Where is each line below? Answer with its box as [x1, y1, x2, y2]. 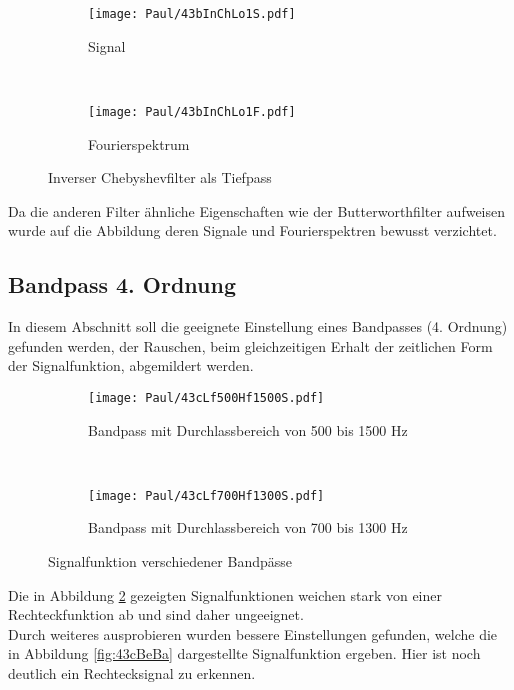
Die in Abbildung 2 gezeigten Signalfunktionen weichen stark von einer [8, 584, 443, 605]
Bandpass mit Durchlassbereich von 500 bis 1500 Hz [88, 419, 408, 440]
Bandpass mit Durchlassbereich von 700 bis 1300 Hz [88, 517, 408, 538]
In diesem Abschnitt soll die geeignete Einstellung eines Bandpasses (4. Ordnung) [8, 316, 508, 337]
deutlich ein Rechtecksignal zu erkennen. [8, 662, 256, 683]
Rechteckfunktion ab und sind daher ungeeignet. [8, 604, 304, 625]
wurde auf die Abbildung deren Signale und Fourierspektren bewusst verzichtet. [8, 220, 497, 241]
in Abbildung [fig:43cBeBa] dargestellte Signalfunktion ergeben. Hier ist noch [8, 643, 481, 664]
